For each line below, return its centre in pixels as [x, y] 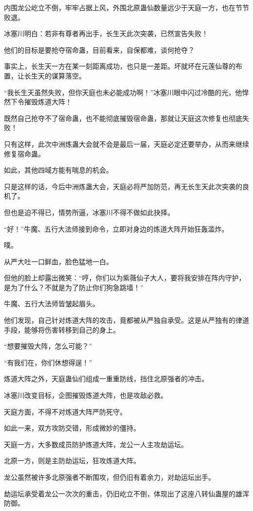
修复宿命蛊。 [24, 153]
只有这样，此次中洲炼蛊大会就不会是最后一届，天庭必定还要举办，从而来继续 [126, 144]
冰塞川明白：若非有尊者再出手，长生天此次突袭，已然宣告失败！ [106, 33]
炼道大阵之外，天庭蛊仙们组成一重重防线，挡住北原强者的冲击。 [106, 379]
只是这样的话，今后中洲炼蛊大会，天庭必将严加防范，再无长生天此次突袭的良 [126, 186]
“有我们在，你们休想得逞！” [48, 362]
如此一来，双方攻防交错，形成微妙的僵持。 [72, 428]
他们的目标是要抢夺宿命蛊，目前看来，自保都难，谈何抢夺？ [99, 49]
